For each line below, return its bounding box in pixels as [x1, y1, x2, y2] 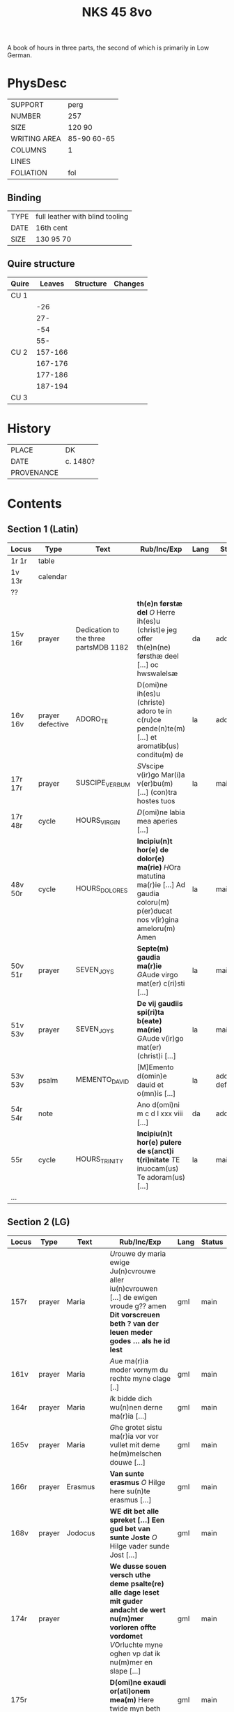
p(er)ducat [136, 906, 173, 916]
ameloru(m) [136, 923, 175, 933]
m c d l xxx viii [136, 1109, 183, 1118]
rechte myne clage [109, 1373, 171, 1383]
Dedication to [75, 624, 120, 634]
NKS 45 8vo [81, 4, 153, 20]
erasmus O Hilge [109, 1477, 166, 1487]
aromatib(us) [136, 741, 180, 751]
